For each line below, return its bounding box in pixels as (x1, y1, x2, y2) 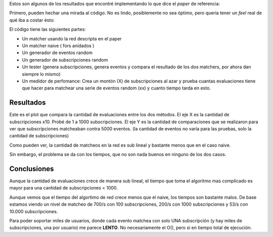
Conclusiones (9, 164, 54, 173)
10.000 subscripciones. (9, 208, 58, 214)
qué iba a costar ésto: (9, 17, 55, 23)
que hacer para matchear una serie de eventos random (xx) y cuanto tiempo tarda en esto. (22, 85, 211, 91)
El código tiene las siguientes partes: (9, 26, 86, 32)
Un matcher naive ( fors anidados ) (22, 42, 95, 49)
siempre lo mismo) (22, 71, 61, 77)
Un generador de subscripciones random (22, 57, 108, 63)
